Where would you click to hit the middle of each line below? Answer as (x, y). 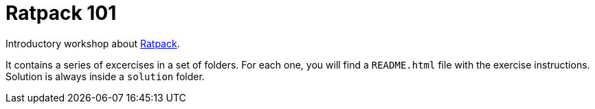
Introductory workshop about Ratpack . (93, 43)
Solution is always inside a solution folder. (105, 76)
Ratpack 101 (61, 13)
